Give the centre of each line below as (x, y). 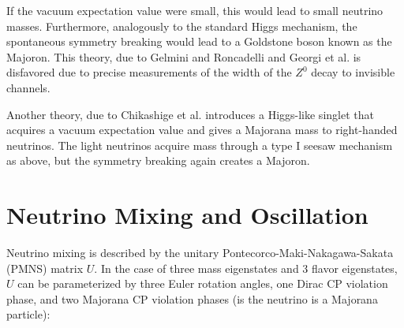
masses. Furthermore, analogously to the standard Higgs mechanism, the (182, 26)
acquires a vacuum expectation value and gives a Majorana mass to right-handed (202, 130)
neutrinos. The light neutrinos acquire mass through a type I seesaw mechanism (200, 145)
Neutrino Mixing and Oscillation (187, 215)
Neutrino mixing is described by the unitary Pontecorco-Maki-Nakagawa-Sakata (200, 253)
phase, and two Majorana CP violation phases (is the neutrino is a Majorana (192, 298)
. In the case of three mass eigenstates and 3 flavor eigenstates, (246, 268)
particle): (28, 314)
